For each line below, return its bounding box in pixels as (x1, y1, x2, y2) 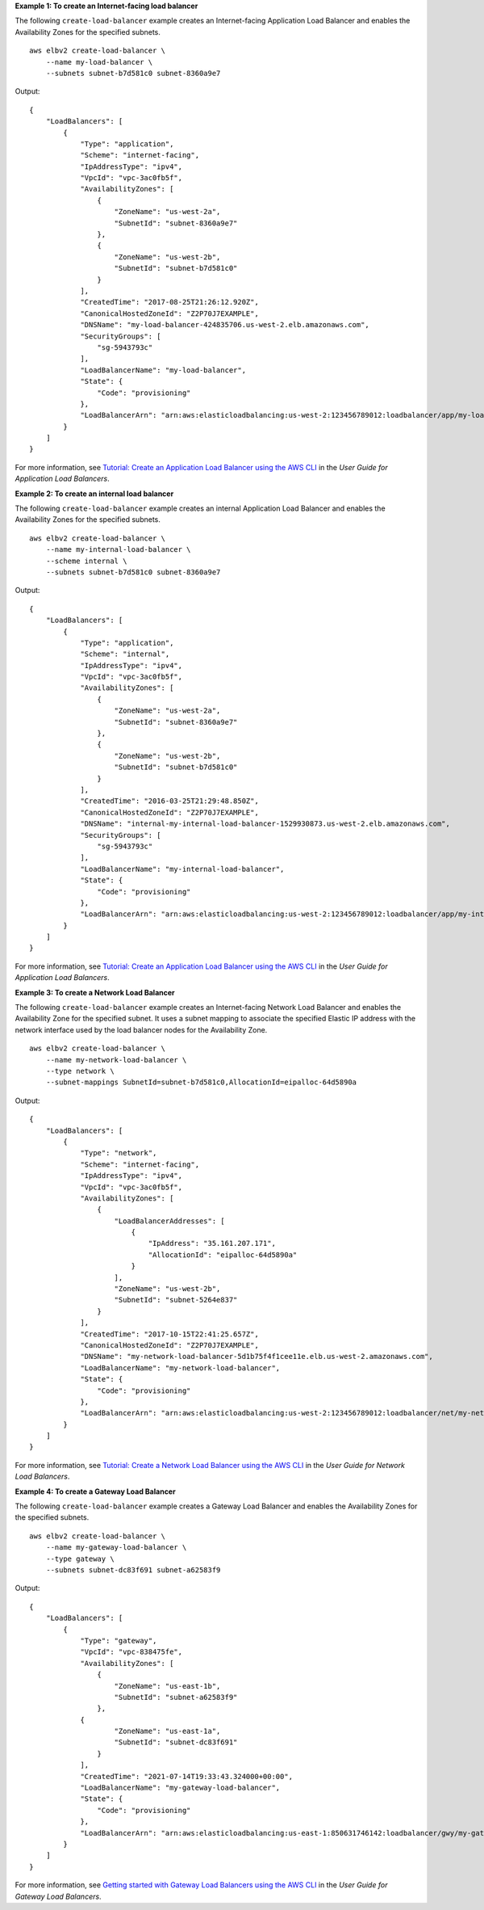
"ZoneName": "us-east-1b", (114, 1681, 221, 1690)
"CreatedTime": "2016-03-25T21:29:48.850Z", (80, 797, 260, 806)
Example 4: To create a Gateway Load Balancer (15, 1487, 177, 1496)
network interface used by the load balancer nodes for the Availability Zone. (15, 1024, 268, 1034)
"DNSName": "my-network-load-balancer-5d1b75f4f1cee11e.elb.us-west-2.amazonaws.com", (80, 1352, 433, 1361)
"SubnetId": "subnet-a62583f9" (114, 1693, 238, 1702)
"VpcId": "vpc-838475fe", (80, 1647, 183, 1656)
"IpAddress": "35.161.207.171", (148, 1239, 276, 1248)
